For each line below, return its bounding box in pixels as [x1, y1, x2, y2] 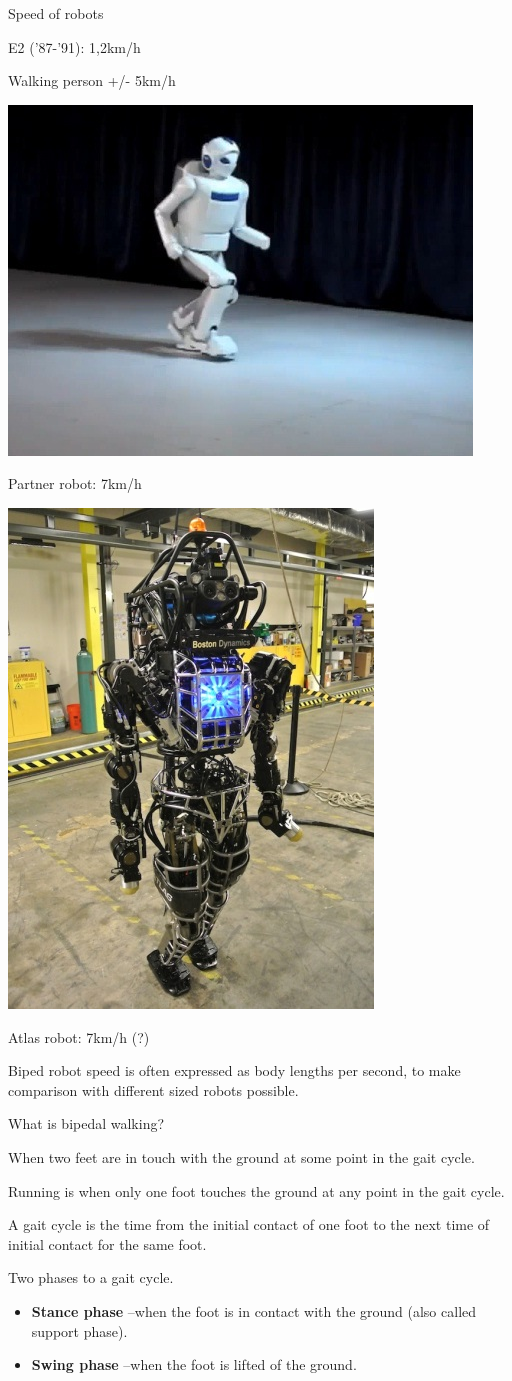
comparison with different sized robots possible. [8, 1079, 299, 1100]
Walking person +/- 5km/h [8, 70, 176, 91]
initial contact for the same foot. [8, 1233, 207, 1254]
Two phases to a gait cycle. [8, 1267, 174, 1288]
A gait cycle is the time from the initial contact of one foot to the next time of [8, 1214, 490, 1235]
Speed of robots [8, 3, 104, 23]
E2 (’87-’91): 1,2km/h [8, 36, 141, 57]
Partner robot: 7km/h [8, 473, 142, 494]
